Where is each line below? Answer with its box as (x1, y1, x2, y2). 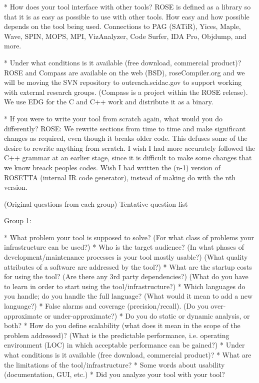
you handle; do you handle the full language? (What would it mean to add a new (4, 291, 253, 301)
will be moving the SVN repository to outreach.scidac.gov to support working (4, 77, 242, 87)
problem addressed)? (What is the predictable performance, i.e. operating (4, 330, 229, 340)
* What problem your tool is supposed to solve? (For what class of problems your (4, 232, 254, 242)
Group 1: (4, 215, 31, 226)
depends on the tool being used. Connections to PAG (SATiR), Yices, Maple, (4, 21, 241, 31)
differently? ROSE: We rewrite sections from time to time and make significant (4, 123, 246, 133)
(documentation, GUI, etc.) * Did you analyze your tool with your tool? (4, 369, 225, 380)
